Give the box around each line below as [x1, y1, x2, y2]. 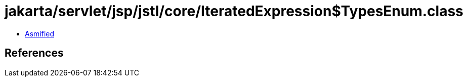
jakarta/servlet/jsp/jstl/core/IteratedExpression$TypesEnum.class [5, 3, 463, 20]
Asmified [25, 29, 55, 38]
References [5, 47, 64, 60]
